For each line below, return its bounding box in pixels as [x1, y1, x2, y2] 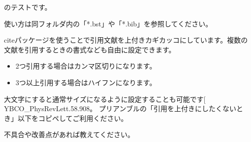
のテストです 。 [4, 2, 52, 12]
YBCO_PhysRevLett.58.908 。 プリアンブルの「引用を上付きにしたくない [4, 103, 236, 114]
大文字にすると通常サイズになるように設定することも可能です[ [4, 94, 206, 104]
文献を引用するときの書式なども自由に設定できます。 [4, 44, 176, 54]
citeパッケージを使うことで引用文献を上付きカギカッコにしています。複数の [4, 35, 248, 45]
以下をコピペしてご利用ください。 [17, 113, 128, 123]
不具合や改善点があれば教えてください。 [4, 129, 134, 140]
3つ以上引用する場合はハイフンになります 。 [15, 77, 157, 87]
